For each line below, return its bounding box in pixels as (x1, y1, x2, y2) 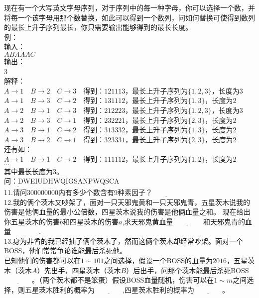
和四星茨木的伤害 (63, 216, 119, 226)
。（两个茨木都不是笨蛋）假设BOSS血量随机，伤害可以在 (32, 275, 214, 285)
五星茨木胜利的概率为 (24, 284, 95, 295)
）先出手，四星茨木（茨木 (37, 265, 121, 275)
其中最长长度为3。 (4, 166, 63, 176)
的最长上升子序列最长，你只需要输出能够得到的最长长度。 (4, 22, 192, 32)
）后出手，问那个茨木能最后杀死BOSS (126, 265, 249, 275)
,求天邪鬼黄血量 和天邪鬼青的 (122, 216, 245, 226)
